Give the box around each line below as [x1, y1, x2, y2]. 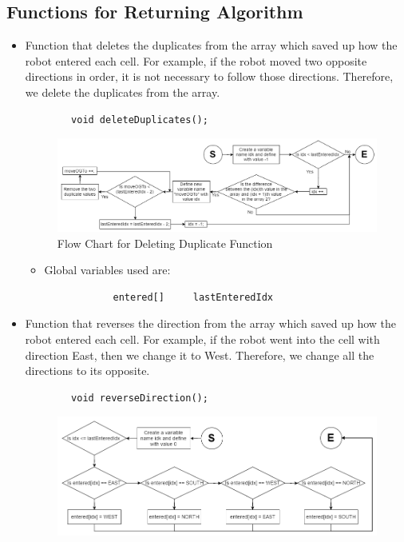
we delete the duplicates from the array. [25, 83, 220, 100]
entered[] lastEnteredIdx [113, 291, 273, 303]
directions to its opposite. [25, 362, 150, 379]
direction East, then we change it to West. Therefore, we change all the [25, 346, 374, 363]
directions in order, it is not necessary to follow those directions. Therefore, [25, 68, 394, 85]
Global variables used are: [44, 261, 171, 278]
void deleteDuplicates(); [71, 114, 208, 126]
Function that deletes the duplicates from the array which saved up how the [25, 37, 398, 54]
